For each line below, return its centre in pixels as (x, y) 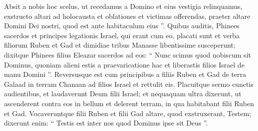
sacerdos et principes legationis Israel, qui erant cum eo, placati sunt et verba (122, 35)
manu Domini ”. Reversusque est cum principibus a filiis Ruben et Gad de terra (125, 74)
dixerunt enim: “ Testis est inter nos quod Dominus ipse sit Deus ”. (106, 123)
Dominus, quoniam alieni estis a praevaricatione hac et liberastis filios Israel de (124, 64)
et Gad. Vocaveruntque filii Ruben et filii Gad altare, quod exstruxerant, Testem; (128, 113)
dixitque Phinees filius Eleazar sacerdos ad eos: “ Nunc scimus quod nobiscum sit (128, 54)
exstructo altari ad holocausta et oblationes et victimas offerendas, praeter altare (127, 16)
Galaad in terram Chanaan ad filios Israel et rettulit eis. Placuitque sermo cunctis (129, 84)
